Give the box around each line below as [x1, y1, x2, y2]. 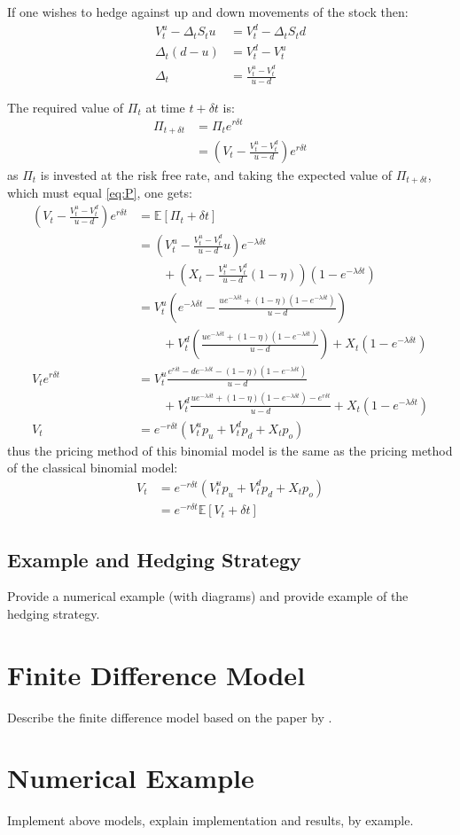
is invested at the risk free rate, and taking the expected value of [40, 166, 393, 184]
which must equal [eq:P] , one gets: [7, 183, 192, 202]
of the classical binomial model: [7, 458, 178, 477]
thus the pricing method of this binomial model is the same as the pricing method [7, 441, 453, 459]
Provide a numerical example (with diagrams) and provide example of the [7, 587, 409, 605]
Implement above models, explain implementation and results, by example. [7, 811, 414, 830]
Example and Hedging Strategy [7, 545, 301, 573]
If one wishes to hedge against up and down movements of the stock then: [7, 3, 409, 20]
